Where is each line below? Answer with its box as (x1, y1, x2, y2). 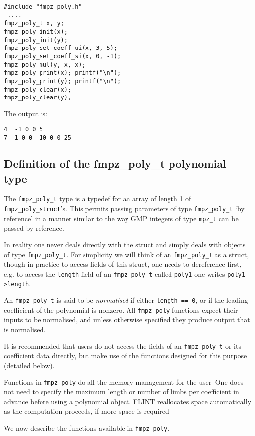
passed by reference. (4, 223, 64, 233)
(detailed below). (4, 360, 55, 370)
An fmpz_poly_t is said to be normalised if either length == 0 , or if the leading (4, 295, 248, 305)
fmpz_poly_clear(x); (4, 86, 72, 93)
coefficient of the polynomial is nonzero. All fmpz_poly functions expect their (4, 304, 238, 315)
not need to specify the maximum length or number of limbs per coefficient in (4, 387, 239, 397)
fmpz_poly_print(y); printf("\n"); (4, 77, 121, 85)
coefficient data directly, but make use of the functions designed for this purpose (4, 350, 247, 361)
